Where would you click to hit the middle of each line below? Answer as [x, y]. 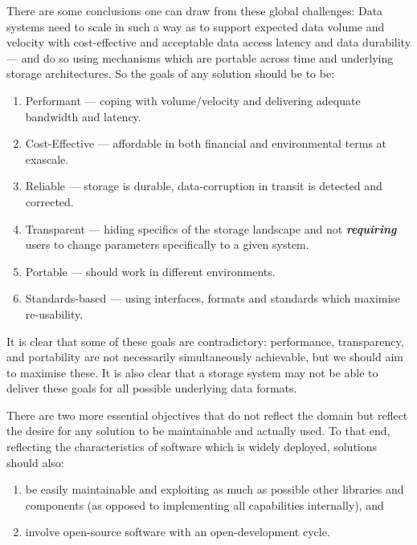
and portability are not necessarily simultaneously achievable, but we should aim [205, 357]
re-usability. [54, 313]
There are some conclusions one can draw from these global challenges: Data [195, 10]
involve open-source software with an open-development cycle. [178, 532]
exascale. [47, 159]
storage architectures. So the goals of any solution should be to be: [171, 73]
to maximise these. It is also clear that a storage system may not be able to [192, 372]
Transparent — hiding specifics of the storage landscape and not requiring [211, 228]
